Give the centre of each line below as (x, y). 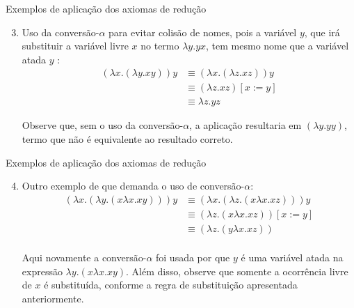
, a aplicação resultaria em (246, 125)
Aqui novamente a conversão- (84, 257)
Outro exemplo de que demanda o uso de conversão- (133, 186)
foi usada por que (193, 257)
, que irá (322, 32)
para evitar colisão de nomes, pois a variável (203, 32)
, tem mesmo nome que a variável (277, 46)
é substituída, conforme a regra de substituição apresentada (171, 285)
